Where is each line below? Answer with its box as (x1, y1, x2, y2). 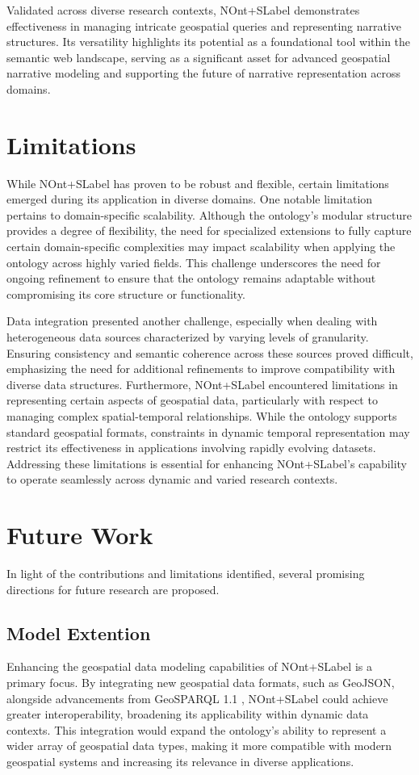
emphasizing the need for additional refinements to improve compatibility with (6, 360, 396, 377)
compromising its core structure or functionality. (6, 285, 246, 302)
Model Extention (6, 620, 151, 645)
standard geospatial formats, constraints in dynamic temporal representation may (6, 423, 410, 440)
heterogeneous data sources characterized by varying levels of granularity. (6, 329, 369, 346)
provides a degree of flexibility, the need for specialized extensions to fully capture (6, 222, 412, 239)
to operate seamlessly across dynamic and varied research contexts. (6, 471, 338, 488)
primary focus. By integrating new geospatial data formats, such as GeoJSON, (6, 674, 395, 691)
